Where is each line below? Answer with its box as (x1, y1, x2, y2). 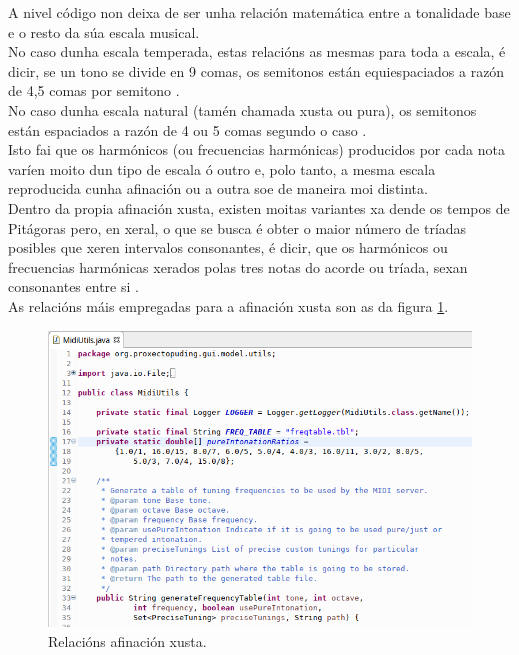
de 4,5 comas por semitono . (8, 80, 180, 101)
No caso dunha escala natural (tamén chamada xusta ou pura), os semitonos (8, 99, 477, 120)
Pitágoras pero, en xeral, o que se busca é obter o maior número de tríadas (8, 217, 467, 238)
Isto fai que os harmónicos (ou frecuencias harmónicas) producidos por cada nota (8, 139, 505, 160)
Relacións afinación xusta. (48, 630, 207, 651)
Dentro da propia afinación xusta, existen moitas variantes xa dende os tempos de (8, 197, 510, 218)
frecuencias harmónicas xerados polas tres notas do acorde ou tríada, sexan (8, 256, 468, 277)
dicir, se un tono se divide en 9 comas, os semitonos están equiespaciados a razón (8, 60, 505, 81)
